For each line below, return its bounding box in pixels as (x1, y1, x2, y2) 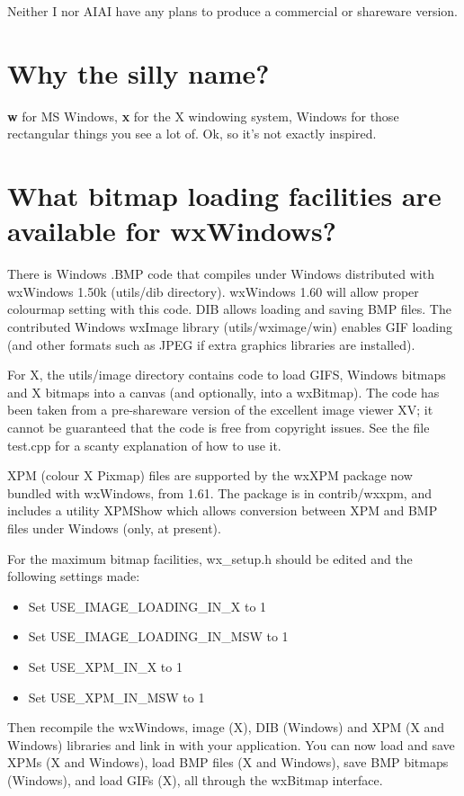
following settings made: (7, 567, 140, 586)
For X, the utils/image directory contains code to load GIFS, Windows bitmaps (7, 365, 446, 384)
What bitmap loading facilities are (7, 177, 442, 214)
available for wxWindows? (7, 212, 337, 249)
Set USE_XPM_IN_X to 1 (28, 657, 183, 675)
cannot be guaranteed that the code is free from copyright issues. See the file (7, 417, 430, 436)
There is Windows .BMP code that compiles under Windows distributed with (7, 264, 434, 283)
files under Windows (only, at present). (7, 518, 221, 537)
